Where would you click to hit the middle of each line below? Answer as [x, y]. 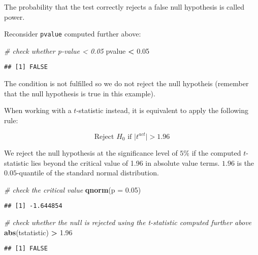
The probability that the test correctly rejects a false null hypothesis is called [124, 7]
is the [246, 162]
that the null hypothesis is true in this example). [80, 93]
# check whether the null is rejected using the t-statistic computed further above [128, 222]
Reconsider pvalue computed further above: [73, 34]
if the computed [216, 152]
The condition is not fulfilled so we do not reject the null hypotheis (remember [126, 83]
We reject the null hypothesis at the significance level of [91, 152]
